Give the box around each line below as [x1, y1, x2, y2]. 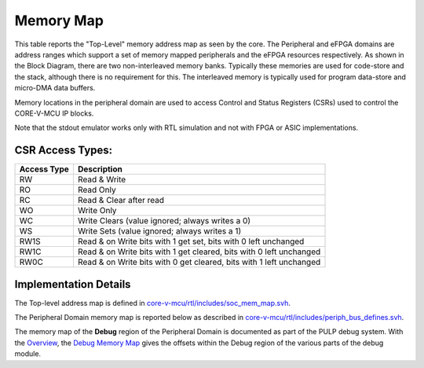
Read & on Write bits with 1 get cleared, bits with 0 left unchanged [77, 246, 321, 257]
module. [14, 349, 42, 359]
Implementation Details [14, 278, 131, 291]
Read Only [77, 185, 117, 196]
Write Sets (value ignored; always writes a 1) [77, 226, 242, 237]
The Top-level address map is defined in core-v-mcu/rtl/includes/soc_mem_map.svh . [14, 298, 291, 307]
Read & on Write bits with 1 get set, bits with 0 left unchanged [77, 236, 305, 247]
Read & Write [77, 174, 126, 185]
